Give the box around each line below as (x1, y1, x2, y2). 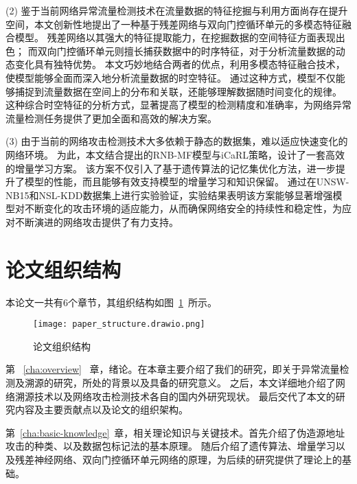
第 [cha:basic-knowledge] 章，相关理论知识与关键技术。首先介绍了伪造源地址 (5, 425, 345, 439)
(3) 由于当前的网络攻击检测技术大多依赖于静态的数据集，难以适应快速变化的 (5, 134, 348, 148)
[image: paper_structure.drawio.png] (33, 319, 205, 330)
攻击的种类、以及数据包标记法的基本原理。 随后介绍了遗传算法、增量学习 (5, 439, 336, 453)
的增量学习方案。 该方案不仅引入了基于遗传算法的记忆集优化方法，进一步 (5, 161, 336, 175)
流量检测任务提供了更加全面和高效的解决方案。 (5, 111, 217, 125)
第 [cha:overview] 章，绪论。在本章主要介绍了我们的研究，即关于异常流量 (5, 362, 340, 376)
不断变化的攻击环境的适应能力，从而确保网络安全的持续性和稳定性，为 (24, 201, 342, 216)
